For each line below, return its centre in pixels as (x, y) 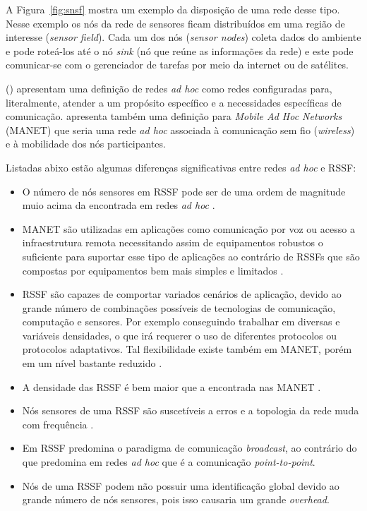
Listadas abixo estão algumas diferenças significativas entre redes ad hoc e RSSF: (181, 167)
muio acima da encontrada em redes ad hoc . (119, 205)
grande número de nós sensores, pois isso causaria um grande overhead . (176, 499)
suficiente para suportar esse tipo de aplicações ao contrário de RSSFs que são (191, 256)
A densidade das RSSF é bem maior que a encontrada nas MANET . (172, 386)
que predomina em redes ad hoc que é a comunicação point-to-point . (169, 462)
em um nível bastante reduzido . (92, 363)
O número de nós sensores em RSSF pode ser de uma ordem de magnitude (184, 191)
